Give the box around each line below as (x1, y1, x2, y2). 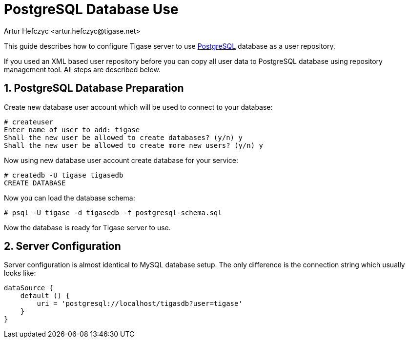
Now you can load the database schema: (4, 193, 135, 202)
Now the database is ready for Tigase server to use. (4, 223, 171, 232)
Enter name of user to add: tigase (4, 125, 140, 134)
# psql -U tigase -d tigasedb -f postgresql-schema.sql (4, 208, 222, 217)
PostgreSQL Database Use (4, 1, 179, 18)
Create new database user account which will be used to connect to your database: (4, 102, 273, 111)
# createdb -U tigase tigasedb (4, 171, 123, 179)
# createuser (4, 118, 54, 126)
